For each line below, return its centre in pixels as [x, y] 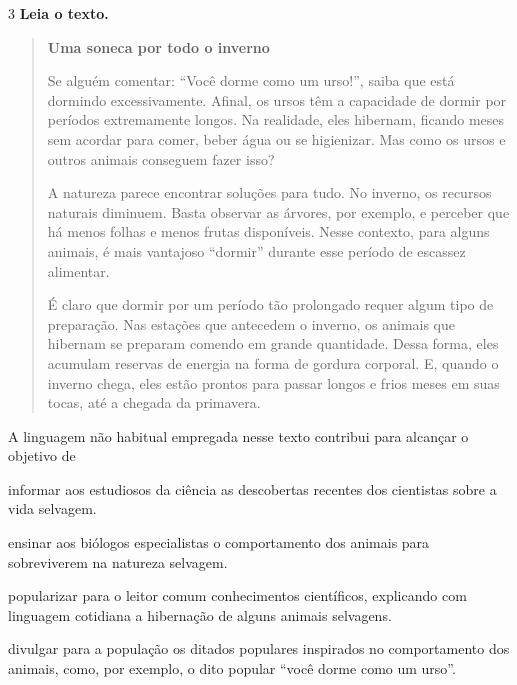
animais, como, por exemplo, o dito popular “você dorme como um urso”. [232, 668]
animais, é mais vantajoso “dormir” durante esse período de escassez [256, 250]
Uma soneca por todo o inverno [158, 46]
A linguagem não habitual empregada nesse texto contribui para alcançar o [238, 435]
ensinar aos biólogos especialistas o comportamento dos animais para [219, 542]
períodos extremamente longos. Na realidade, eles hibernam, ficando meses [276, 119]
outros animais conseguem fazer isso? [161, 158]
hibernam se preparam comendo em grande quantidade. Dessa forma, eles [273, 343]
